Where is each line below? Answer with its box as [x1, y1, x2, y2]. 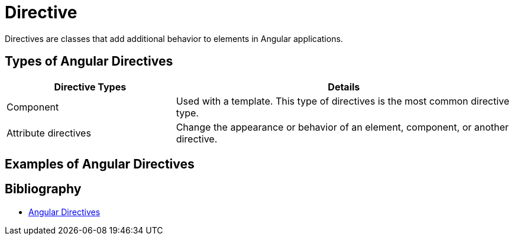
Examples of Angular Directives [5, 157, 195, 172]
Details [328, 80, 360, 93]
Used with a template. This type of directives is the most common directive [176, 95, 510, 107]
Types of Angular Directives [5, 54, 173, 69]
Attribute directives [7, 127, 91, 139]
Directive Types [54, 80, 127, 93]
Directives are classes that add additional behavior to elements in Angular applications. [5, 33, 343, 44]
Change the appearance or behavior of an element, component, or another [176, 121, 509, 133]
